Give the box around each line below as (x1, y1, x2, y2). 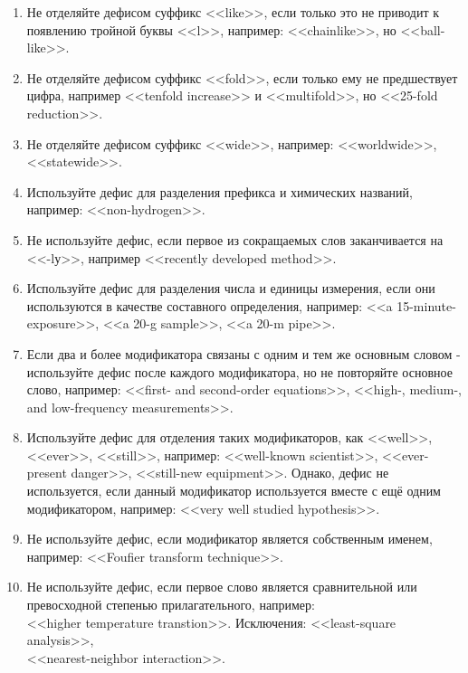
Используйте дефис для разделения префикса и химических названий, (26, 182, 413, 201)
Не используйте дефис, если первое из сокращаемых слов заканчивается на (26, 230, 444, 249)
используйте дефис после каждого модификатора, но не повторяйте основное (26, 362, 453, 381)
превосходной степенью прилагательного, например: (26, 595, 315, 614)
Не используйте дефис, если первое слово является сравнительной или (26, 577, 417, 596)
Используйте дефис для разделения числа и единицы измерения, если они (26, 279, 435, 298)
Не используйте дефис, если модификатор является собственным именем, (26, 529, 433, 548)
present (26, 463, 67, 482)
